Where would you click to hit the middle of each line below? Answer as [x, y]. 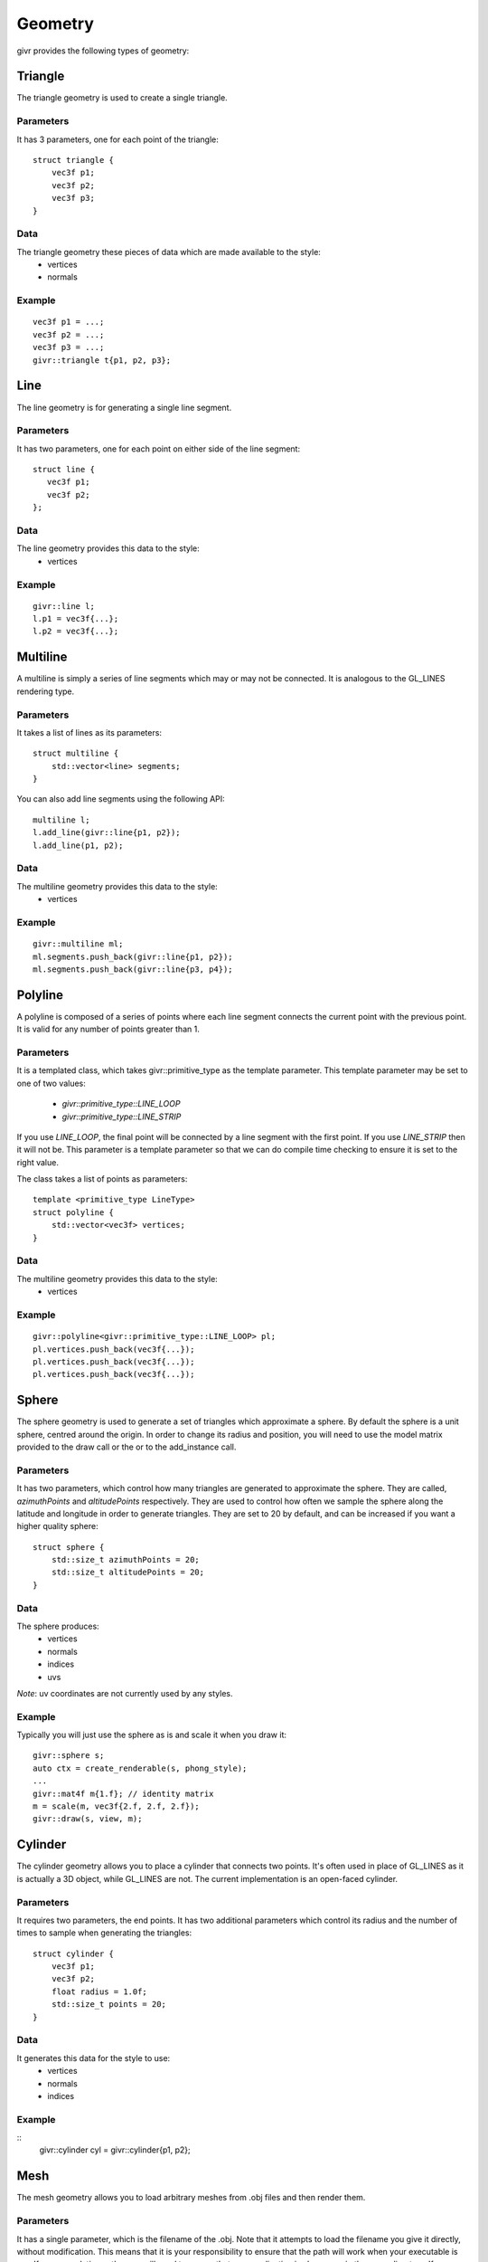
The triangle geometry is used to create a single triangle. [122, 98]
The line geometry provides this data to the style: [108, 548]
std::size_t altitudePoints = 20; [128, 1573]
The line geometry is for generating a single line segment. [124, 407]
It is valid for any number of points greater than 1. [108, 1029]
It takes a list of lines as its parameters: [89, 732]
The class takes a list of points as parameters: [102, 1179]
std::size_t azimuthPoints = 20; [126, 1560]
